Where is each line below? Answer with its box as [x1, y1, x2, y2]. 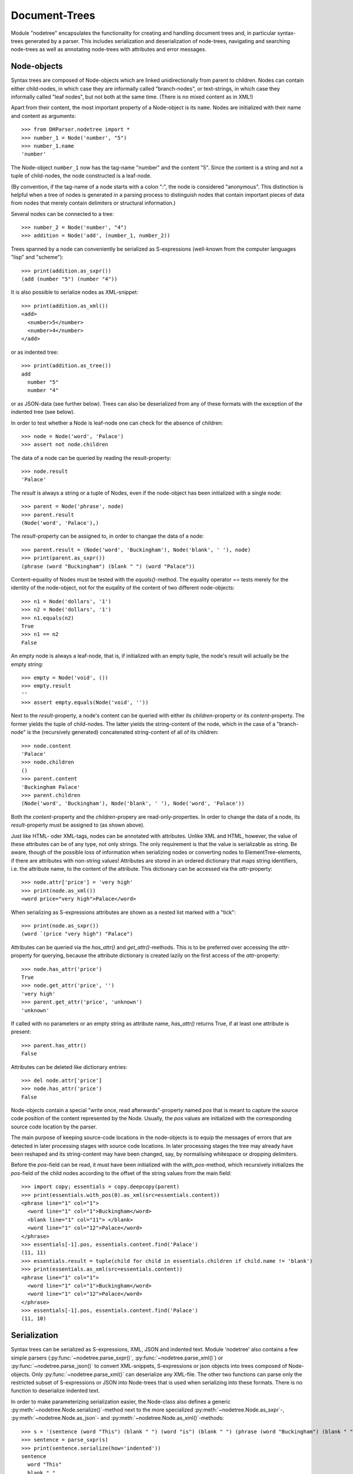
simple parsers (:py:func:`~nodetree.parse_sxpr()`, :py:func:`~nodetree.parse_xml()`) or [11, 1354, 224, 1361]
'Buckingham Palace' [21, 784, 81, 790]
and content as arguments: [11, 112, 76, 119]
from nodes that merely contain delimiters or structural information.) [11, 199, 176, 206]
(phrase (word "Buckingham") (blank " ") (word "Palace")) [21, 563, 195, 570]
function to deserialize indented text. [11, 1387, 100, 1394]
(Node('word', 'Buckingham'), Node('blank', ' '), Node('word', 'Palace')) [21, 800, 245, 807]
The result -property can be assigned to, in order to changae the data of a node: [11, 532, 204, 539]
